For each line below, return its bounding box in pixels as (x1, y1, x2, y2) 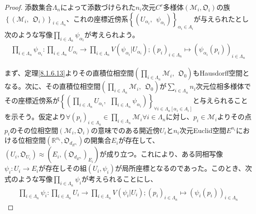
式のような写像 (4, 174, 53, 184)
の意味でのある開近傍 (90, 125, 160, 135)
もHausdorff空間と (193, 68, 250, 78)
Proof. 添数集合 (4, 2, 53, 12)
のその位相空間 (10, 125, 58, 135)
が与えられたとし (194, 13, 249, 24)
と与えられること (193, 95, 248, 106)
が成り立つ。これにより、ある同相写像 (99, 149, 223, 159)
